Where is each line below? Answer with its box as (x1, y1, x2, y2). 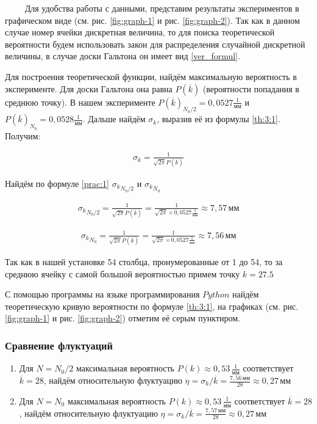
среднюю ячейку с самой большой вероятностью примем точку (5, 267, 240, 280)
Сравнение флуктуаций (5, 337, 113, 353)
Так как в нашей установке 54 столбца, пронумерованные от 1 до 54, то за (5, 255, 283, 268)
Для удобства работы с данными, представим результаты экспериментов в (24, 2, 299, 14)
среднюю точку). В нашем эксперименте (5, 95, 155, 108)
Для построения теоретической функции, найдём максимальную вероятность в (5, 70, 297, 82)
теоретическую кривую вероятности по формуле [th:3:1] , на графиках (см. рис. (5, 299, 299, 312)
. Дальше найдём (82, 112, 146, 125)
